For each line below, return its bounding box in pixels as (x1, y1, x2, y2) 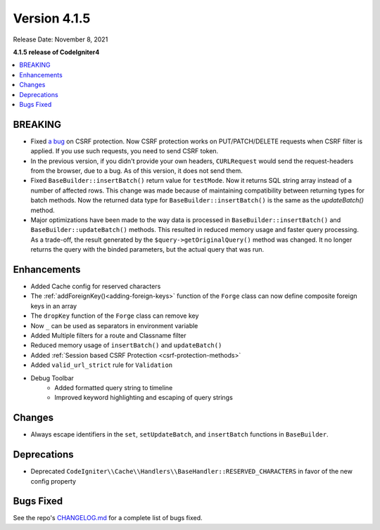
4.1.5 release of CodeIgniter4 (13, 48, 100, 56)
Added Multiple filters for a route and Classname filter (30, 331, 186, 340)
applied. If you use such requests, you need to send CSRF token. (30, 147, 219, 155)
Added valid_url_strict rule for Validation (30, 361, 172, 369)
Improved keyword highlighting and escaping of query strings (54, 394, 234, 402)
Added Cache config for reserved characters (30, 282, 161, 290)
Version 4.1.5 (13, 11, 91, 26)
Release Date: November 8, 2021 (13, 35, 108, 44)
